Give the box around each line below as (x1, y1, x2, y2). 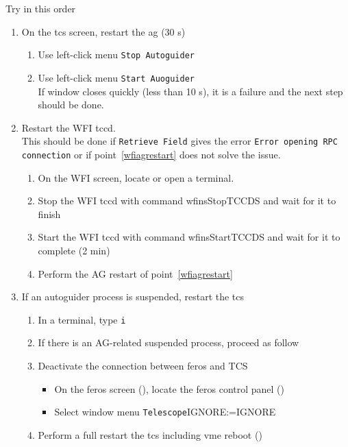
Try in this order (5, 1, 76, 15)
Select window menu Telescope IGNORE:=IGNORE (54, 404, 276, 419)
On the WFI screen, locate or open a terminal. (38, 170, 234, 184)
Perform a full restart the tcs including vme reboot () (38, 427, 262, 442)
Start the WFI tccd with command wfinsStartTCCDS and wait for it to (38, 230, 340, 244)
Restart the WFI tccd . (21, 120, 116, 134)
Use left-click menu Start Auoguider (38, 70, 195, 84)
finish (38, 206, 61, 221)
